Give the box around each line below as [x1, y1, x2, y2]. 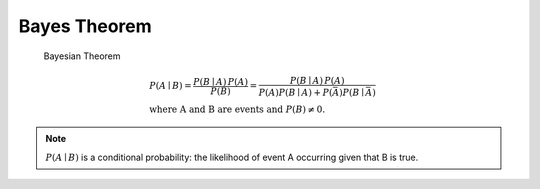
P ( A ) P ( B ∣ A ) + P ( [258, 86, 333, 98]
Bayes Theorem [18, 15, 152, 37]
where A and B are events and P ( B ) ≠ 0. [149, 104, 326, 115]
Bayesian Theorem [43, 50, 121, 62]
